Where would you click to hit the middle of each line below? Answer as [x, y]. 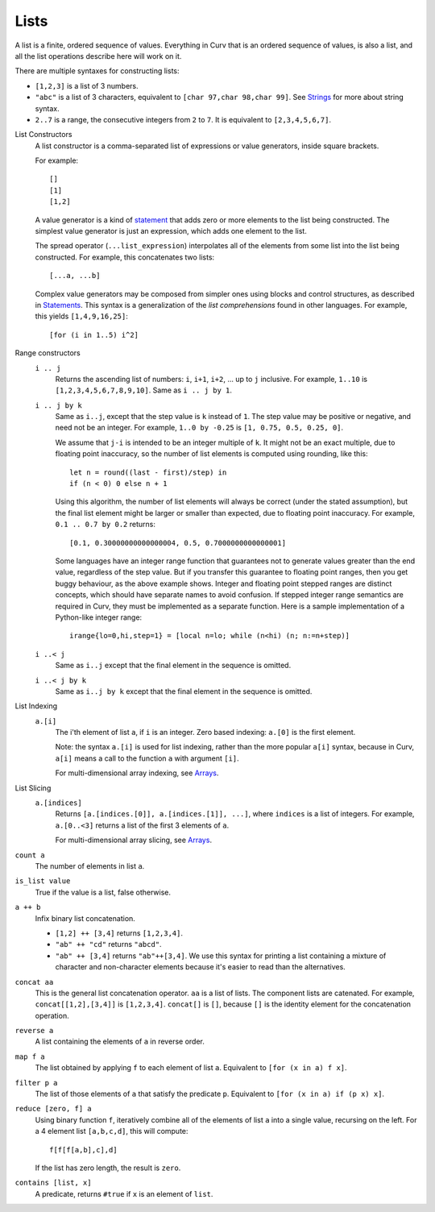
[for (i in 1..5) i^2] [94, 335]
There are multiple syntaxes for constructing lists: [97, 71]
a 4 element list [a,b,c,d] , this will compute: [112, 1131]
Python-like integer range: [99, 617]
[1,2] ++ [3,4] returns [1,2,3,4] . [119, 933]
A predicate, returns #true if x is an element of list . [124, 1193]
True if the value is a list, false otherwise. [103, 892]
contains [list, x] [53, 1183]
